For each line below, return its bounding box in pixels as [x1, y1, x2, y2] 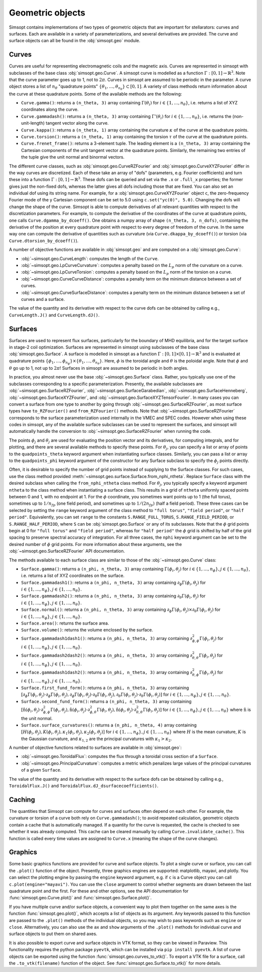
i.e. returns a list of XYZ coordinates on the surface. [21, 573, 125, 578]
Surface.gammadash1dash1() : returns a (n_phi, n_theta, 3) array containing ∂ [21, 635, 193, 641]
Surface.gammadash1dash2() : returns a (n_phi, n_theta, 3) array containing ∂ [21, 669, 193, 675]
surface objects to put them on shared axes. [9, 931, 98, 937]
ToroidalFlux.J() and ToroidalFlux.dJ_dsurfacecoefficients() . [9, 783, 159, 789]
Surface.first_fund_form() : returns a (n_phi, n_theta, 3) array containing [21, 685, 189, 691]
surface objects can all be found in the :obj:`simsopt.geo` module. [9, 38, 141, 44]
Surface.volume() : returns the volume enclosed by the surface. [21, 627, 153, 633]
